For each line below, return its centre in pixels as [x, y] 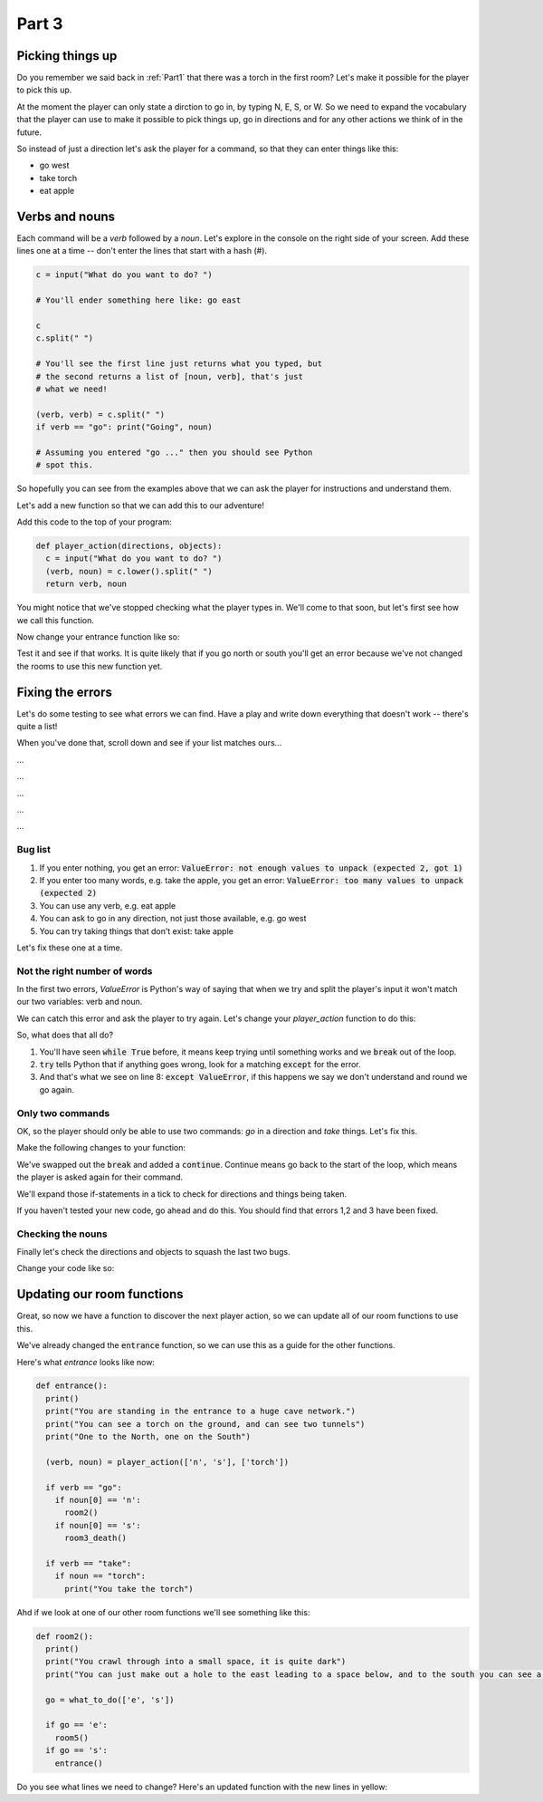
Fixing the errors [64, 692]
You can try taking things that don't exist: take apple [137, 931]
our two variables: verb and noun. [80, 1002]
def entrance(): [72, 1386]
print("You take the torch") [129, 1589]
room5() [72, 1738]
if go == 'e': [77, 1725]
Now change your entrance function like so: [98, 637]
